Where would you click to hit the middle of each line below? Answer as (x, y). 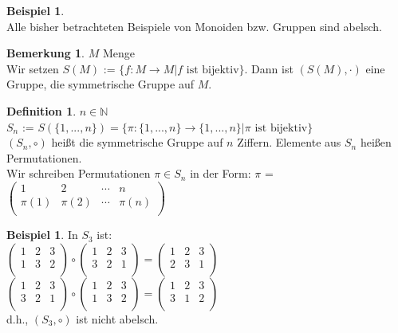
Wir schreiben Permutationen (79, 173)
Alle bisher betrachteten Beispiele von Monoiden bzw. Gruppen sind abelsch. (194, 26)
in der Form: (221, 173)
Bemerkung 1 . (46, 53)
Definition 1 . (41, 110)
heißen (376, 142)
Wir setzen (33, 68)
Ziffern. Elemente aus (289, 142)
